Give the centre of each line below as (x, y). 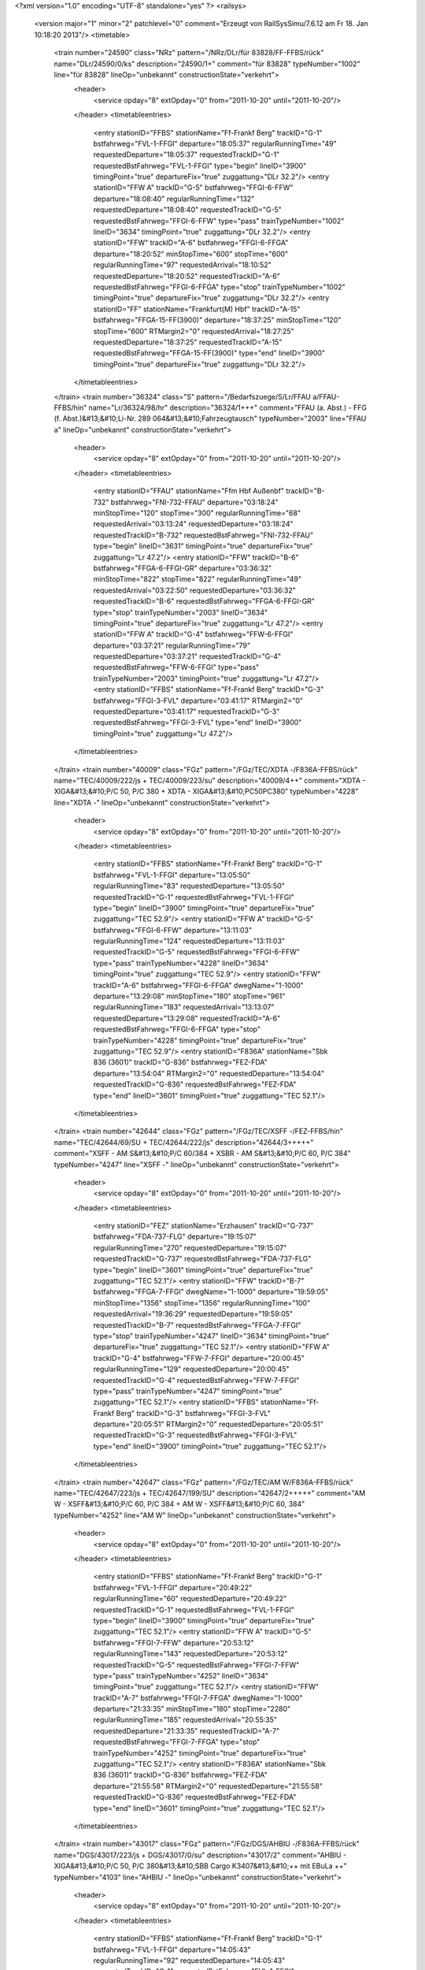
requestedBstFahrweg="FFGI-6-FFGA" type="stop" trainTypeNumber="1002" (219, 287)
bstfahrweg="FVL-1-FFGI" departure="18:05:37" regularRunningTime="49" (215, 143)
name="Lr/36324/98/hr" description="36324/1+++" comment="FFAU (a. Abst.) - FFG (228, 407)
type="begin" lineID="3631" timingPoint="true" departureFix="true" (203, 546)
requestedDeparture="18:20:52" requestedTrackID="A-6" (187, 276)
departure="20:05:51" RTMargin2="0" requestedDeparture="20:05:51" (209, 1424)
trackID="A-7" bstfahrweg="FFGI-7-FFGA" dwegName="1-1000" (198, 1697)
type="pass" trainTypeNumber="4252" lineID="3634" (181, 1675)
